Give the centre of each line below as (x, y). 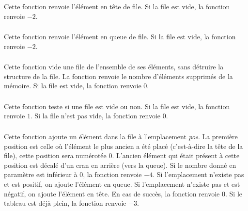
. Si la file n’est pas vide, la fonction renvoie (95, 116)
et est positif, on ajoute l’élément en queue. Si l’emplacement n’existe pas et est (122, 184)
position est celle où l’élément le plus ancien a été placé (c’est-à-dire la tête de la (124, 146)
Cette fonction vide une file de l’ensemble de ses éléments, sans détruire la (114, 67)
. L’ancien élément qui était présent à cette (176, 155)
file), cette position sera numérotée (55, 155)
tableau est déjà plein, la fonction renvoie (65, 203)
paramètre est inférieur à (41, 174)
